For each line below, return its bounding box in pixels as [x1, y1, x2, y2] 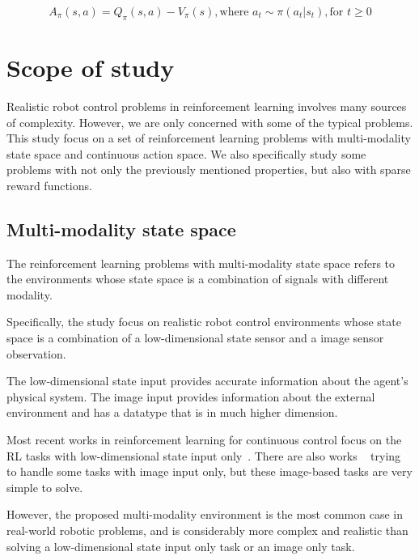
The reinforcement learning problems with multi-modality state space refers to [6, 254, 396, 271]
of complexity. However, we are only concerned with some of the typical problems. [6, 113, 413, 130]
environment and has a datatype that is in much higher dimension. [6, 404, 338, 421]
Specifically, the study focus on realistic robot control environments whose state [6, 313, 401, 330]
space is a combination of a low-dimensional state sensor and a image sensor [6, 329, 384, 346]
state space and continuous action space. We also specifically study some [6, 145, 366, 162]
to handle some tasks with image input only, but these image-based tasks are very [6, 463, 413, 480]
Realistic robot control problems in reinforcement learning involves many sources [6, 97, 407, 114]
